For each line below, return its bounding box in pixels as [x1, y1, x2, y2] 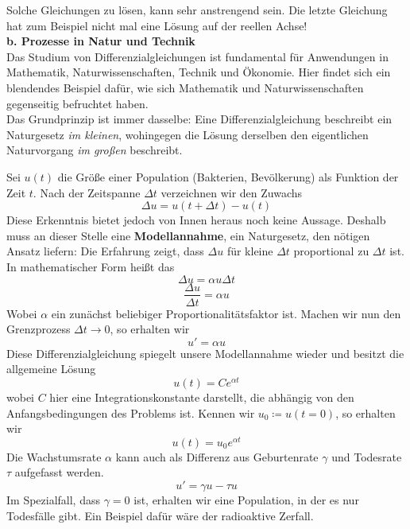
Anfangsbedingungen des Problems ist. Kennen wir [6, 404, 255, 421]
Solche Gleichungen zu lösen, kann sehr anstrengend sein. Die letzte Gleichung [6, 2, 388, 18]
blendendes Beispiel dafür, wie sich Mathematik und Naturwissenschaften [6, 79, 364, 95]
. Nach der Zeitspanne [33, 184, 141, 200]
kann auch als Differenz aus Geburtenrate [115, 448, 319, 465]
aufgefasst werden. [14, 464, 104, 480]
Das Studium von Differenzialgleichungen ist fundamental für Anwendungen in [6, 48, 389, 64]
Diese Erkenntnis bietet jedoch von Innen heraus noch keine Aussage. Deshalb [6, 212, 386, 228]
